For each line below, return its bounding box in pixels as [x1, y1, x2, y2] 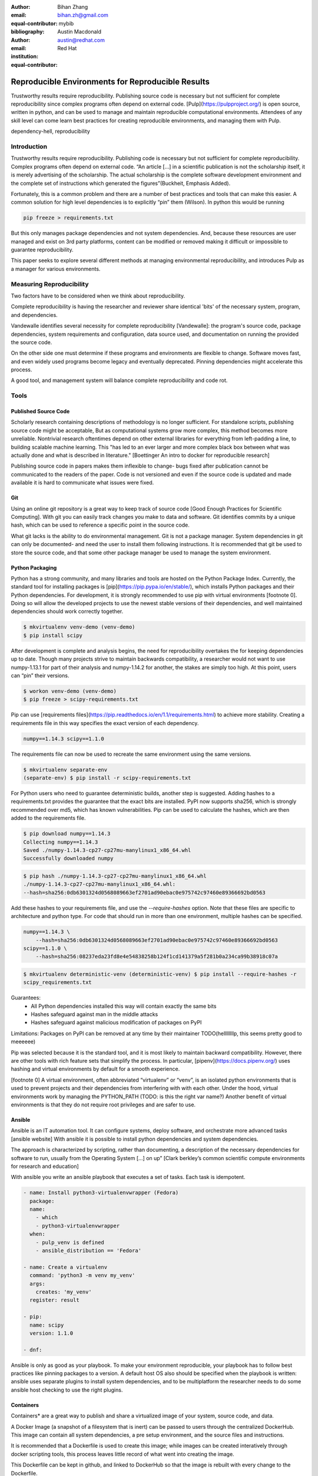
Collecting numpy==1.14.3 [23, 838, 98, 845]
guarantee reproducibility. [11, 246, 74, 253]
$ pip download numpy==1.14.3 [23, 830, 111, 837]
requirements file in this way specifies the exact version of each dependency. [11, 719, 199, 726]
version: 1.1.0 [29, 1330, 74, 1337]
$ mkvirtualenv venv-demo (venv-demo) [23, 623, 135, 631]
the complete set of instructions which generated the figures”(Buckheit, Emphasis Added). [11, 179, 231, 187]
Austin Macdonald [57, 28, 102, 35]
